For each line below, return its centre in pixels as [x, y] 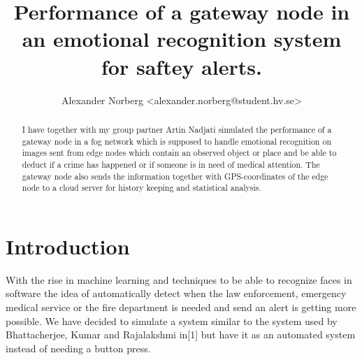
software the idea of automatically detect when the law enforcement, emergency [176, 293]
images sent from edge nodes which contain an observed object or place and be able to [179, 153]
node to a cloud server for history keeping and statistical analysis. [142, 188]
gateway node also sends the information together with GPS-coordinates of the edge [175, 176]
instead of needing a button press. [78, 348]
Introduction [68, 246]
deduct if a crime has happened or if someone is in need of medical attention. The [171, 164]
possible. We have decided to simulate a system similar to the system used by [172, 321]
